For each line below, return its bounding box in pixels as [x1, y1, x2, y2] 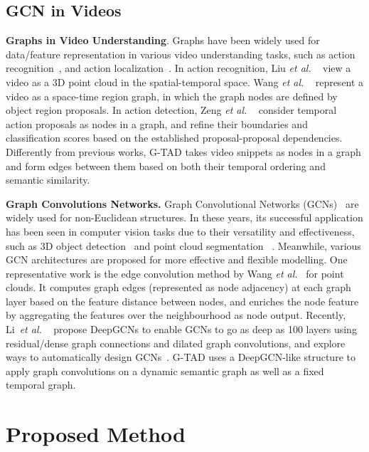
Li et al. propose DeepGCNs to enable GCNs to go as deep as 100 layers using [6, 322, 357, 337]
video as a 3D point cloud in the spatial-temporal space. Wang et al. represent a [6, 74, 364, 89]
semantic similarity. [6, 172, 90, 187]
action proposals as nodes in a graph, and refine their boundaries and [6, 116, 308, 131]
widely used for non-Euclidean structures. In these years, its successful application [6, 210, 363, 225]
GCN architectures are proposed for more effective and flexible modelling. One [6, 252, 348, 267]
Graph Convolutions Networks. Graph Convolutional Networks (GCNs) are [6, 196, 359, 211]
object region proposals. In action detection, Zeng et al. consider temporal [6, 103, 337, 117]
